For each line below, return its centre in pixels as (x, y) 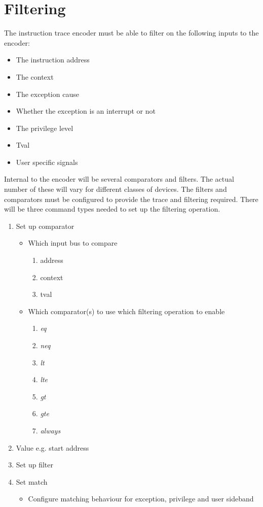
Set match (32, 481)
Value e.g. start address (52, 447)
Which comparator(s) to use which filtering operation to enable (126, 311)
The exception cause (47, 94)
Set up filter (34, 465)
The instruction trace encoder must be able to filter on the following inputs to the (131, 33)
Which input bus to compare (73, 243)
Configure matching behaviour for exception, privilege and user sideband (141, 499)
